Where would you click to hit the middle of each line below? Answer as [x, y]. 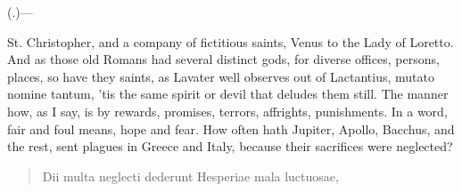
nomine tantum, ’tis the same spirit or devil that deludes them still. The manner [228, 94]
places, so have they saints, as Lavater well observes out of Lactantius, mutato [221, 76]
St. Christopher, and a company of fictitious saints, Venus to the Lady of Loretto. [231, 41]
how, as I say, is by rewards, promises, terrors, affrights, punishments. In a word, [227, 111]
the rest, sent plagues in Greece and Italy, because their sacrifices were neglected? [230, 146]
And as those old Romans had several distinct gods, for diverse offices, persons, [223, 59]
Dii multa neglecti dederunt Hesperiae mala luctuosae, [190, 176]
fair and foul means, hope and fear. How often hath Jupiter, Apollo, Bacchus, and [231, 128]
